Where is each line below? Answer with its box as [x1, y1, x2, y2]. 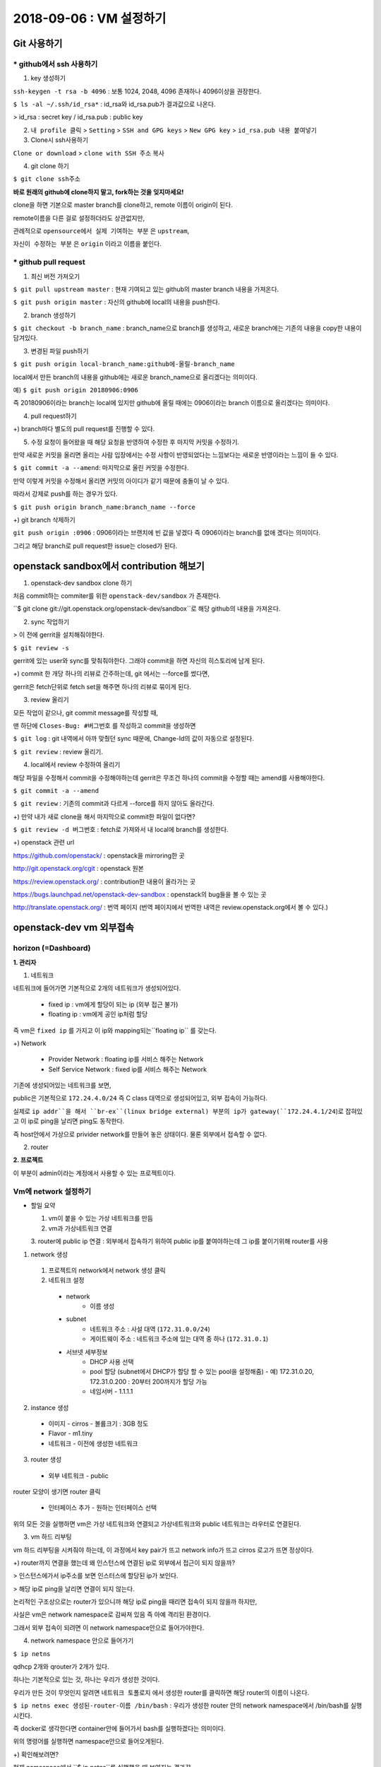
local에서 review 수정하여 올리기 [30, 761, 121, 769]
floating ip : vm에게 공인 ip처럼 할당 [48, 1010, 148, 1018]
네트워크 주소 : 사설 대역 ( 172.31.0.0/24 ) [90, 1325, 211, 1333]
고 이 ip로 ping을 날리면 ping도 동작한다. [13, 1117, 125, 1125]
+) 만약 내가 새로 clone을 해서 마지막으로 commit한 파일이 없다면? [13, 812, 195, 821]
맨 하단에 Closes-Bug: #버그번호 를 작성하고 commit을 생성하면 [13, 721, 196, 729]
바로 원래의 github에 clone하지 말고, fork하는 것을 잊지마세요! [13, 187, 184, 196]
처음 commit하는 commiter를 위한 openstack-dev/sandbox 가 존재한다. [13, 592, 222, 600]
